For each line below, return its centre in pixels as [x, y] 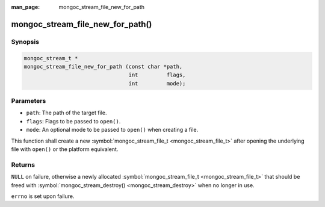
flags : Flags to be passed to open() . [73, 121]
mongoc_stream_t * [51, 58]
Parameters [29, 101]
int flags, [157, 75]
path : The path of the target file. [67, 113]
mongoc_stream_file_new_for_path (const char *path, [103, 66]
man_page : [26, 7]
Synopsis [25, 42]
